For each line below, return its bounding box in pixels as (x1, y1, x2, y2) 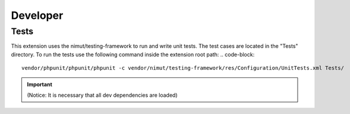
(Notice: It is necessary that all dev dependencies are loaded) (27, 92, 178, 99)
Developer (11, 9, 64, 22)
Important (27, 80, 53, 88)
